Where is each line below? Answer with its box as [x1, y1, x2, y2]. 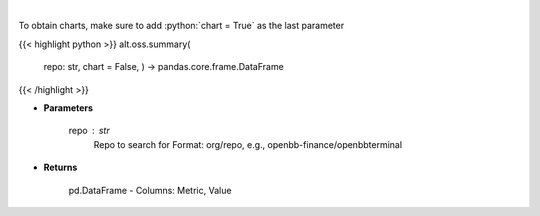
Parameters [43, 101, 94, 114]
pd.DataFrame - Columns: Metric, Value [68, 184, 232, 196]
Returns [43, 161, 78, 174]
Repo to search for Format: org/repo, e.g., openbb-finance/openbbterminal [93, 138, 403, 150]
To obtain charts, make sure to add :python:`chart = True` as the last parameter [18, 20, 345, 32]
